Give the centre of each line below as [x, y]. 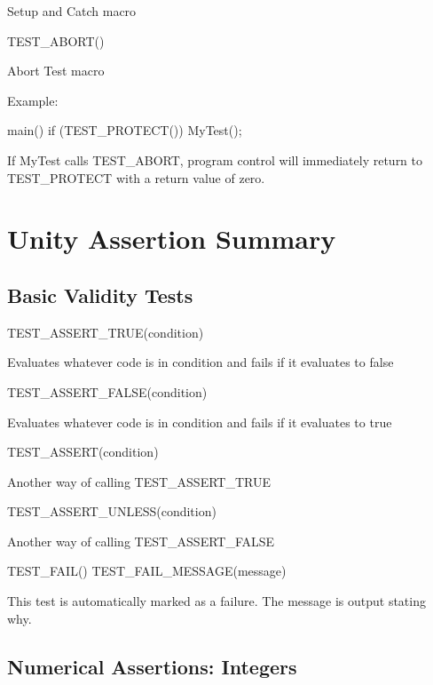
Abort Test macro [56, 71]
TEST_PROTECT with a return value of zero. [136, 177]
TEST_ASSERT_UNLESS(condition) [112, 511]
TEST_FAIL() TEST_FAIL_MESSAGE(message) [147, 571]
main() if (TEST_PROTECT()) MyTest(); [125, 130]
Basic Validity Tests [100, 295]
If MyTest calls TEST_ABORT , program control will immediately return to [215, 159]
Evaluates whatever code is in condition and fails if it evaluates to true [200, 422]
